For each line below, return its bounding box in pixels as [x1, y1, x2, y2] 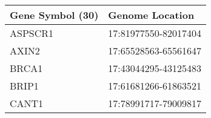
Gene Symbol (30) [10, 8, 99, 22]
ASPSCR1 [10, 26, 54, 40]
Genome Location [108, 8, 195, 22]
